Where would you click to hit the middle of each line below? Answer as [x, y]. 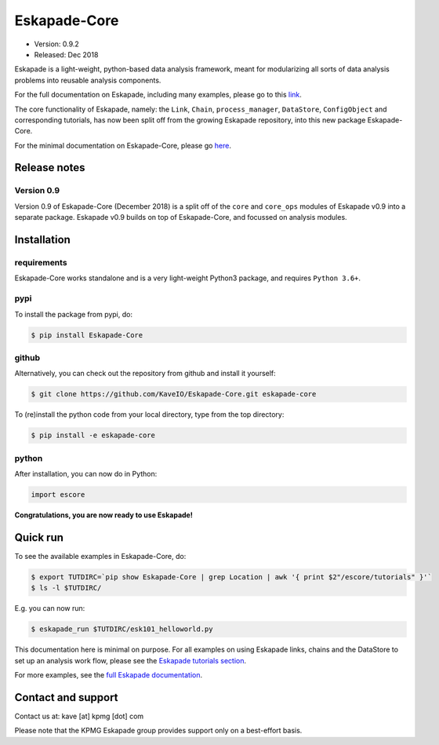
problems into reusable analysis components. [88, 80]
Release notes [50, 168]
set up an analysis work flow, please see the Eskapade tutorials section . [131, 660]
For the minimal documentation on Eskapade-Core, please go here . [123, 145]
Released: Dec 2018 [66, 54]
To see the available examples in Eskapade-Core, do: [100, 556]
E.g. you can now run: [50, 608]
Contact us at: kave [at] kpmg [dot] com [79, 716]
